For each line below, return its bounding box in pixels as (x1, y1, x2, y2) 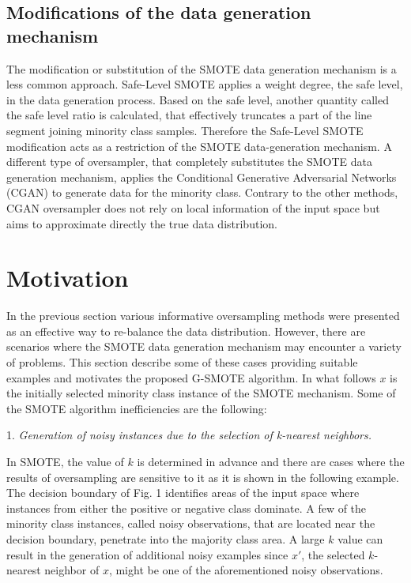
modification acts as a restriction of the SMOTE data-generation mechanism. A (6, 137, 392, 154)
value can (337, 530, 383, 547)
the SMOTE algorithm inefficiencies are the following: (6, 400, 267, 416)
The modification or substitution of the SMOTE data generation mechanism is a (6, 60, 397, 77)
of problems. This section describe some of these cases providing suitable (6, 354, 358, 370)
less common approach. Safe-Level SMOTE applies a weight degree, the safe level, (6, 76, 403, 92)
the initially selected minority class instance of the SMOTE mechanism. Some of (6, 385, 396, 401)
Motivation (6, 261, 129, 294)
